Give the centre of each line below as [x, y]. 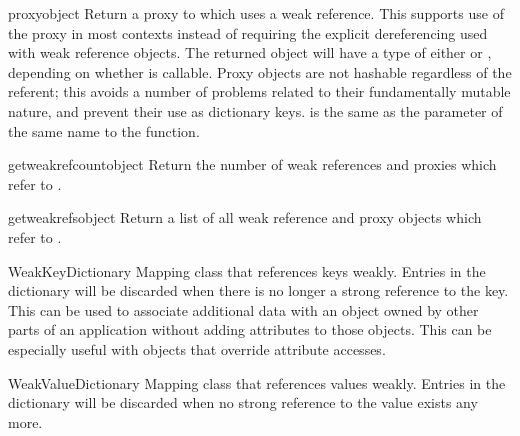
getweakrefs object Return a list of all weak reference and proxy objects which [245, 217]
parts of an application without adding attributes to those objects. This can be [250, 329]
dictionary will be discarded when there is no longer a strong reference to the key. [258, 290]
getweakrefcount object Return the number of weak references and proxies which [252, 164]
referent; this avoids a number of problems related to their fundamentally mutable [259, 91]
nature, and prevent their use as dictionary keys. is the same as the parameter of [255, 110]
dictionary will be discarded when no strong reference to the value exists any [243, 402]
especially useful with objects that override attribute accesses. [197, 348]
